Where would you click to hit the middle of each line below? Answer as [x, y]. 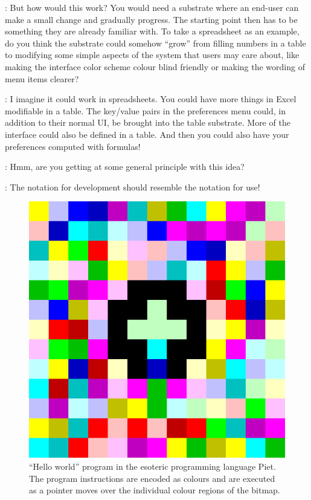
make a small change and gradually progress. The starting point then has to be [151, 19]
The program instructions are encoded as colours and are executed [152, 478]
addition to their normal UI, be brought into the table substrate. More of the [148, 122]
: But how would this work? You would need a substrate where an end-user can [152, 7]
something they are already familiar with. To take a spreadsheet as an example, [152, 31]
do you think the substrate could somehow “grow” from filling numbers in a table [155, 43]
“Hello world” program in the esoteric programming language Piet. [152, 466]
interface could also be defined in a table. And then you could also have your [147, 134]
